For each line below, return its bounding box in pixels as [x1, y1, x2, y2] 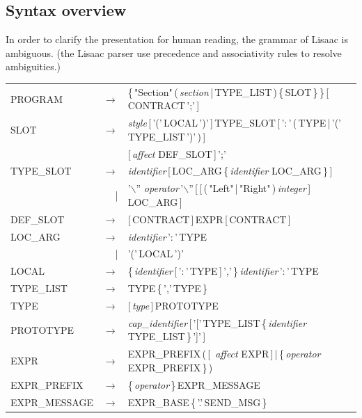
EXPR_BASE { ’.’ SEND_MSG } [127, 394, 267, 409]
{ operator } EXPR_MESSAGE [127, 377, 260, 392]
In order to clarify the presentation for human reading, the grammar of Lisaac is [6, 32, 348, 47]
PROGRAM [10, 91, 63, 106]
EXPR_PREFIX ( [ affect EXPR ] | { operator [127, 346, 321, 361]
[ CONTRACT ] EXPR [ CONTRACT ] [127, 211, 291, 226]
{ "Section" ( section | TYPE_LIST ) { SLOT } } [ [127, 84, 329, 99]
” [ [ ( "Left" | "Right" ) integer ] [189, 181, 311, 195]
